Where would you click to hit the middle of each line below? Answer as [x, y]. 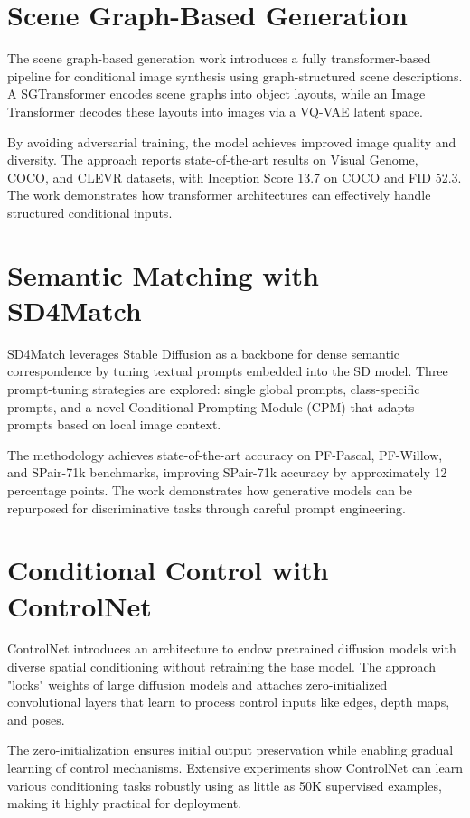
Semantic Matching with [163, 274]
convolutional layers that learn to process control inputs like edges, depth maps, [229, 702]
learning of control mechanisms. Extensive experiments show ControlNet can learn [235, 767]
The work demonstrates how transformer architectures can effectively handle [219, 195]
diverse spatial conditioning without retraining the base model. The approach [222, 667]
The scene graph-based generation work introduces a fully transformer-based [219, 58]
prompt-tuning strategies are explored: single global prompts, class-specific [214, 388]
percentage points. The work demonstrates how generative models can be [210, 489]
